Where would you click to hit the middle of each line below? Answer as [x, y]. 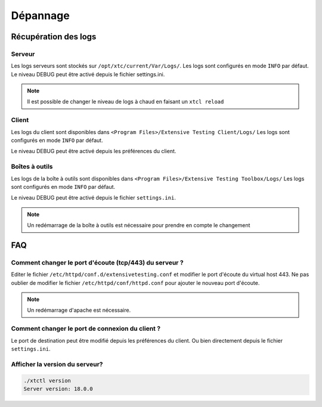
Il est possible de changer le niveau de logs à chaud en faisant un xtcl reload [126, 102]
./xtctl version [47, 380]
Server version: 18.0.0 [58, 389]
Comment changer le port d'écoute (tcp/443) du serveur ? [97, 262]
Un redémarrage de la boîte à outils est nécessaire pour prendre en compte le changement [139, 225]
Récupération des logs [54, 37]
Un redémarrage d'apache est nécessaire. [79, 310]
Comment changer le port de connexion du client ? [86, 329]
